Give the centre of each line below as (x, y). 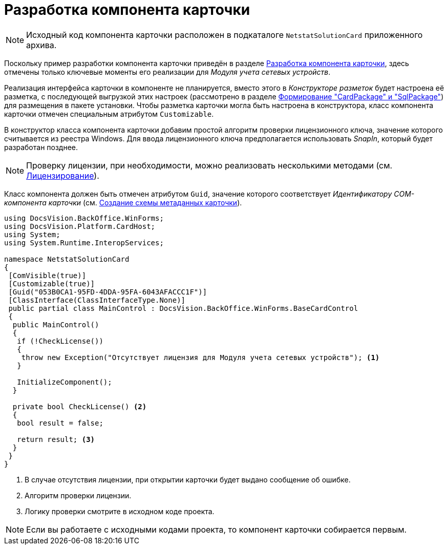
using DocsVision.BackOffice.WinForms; (84, 218)
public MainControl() (56, 324)
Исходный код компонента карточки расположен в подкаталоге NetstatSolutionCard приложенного (225, 35)
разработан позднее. (41, 147)
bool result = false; (60, 423)
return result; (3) (56, 439)
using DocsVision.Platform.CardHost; (80, 226)
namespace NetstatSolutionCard (67, 259)
